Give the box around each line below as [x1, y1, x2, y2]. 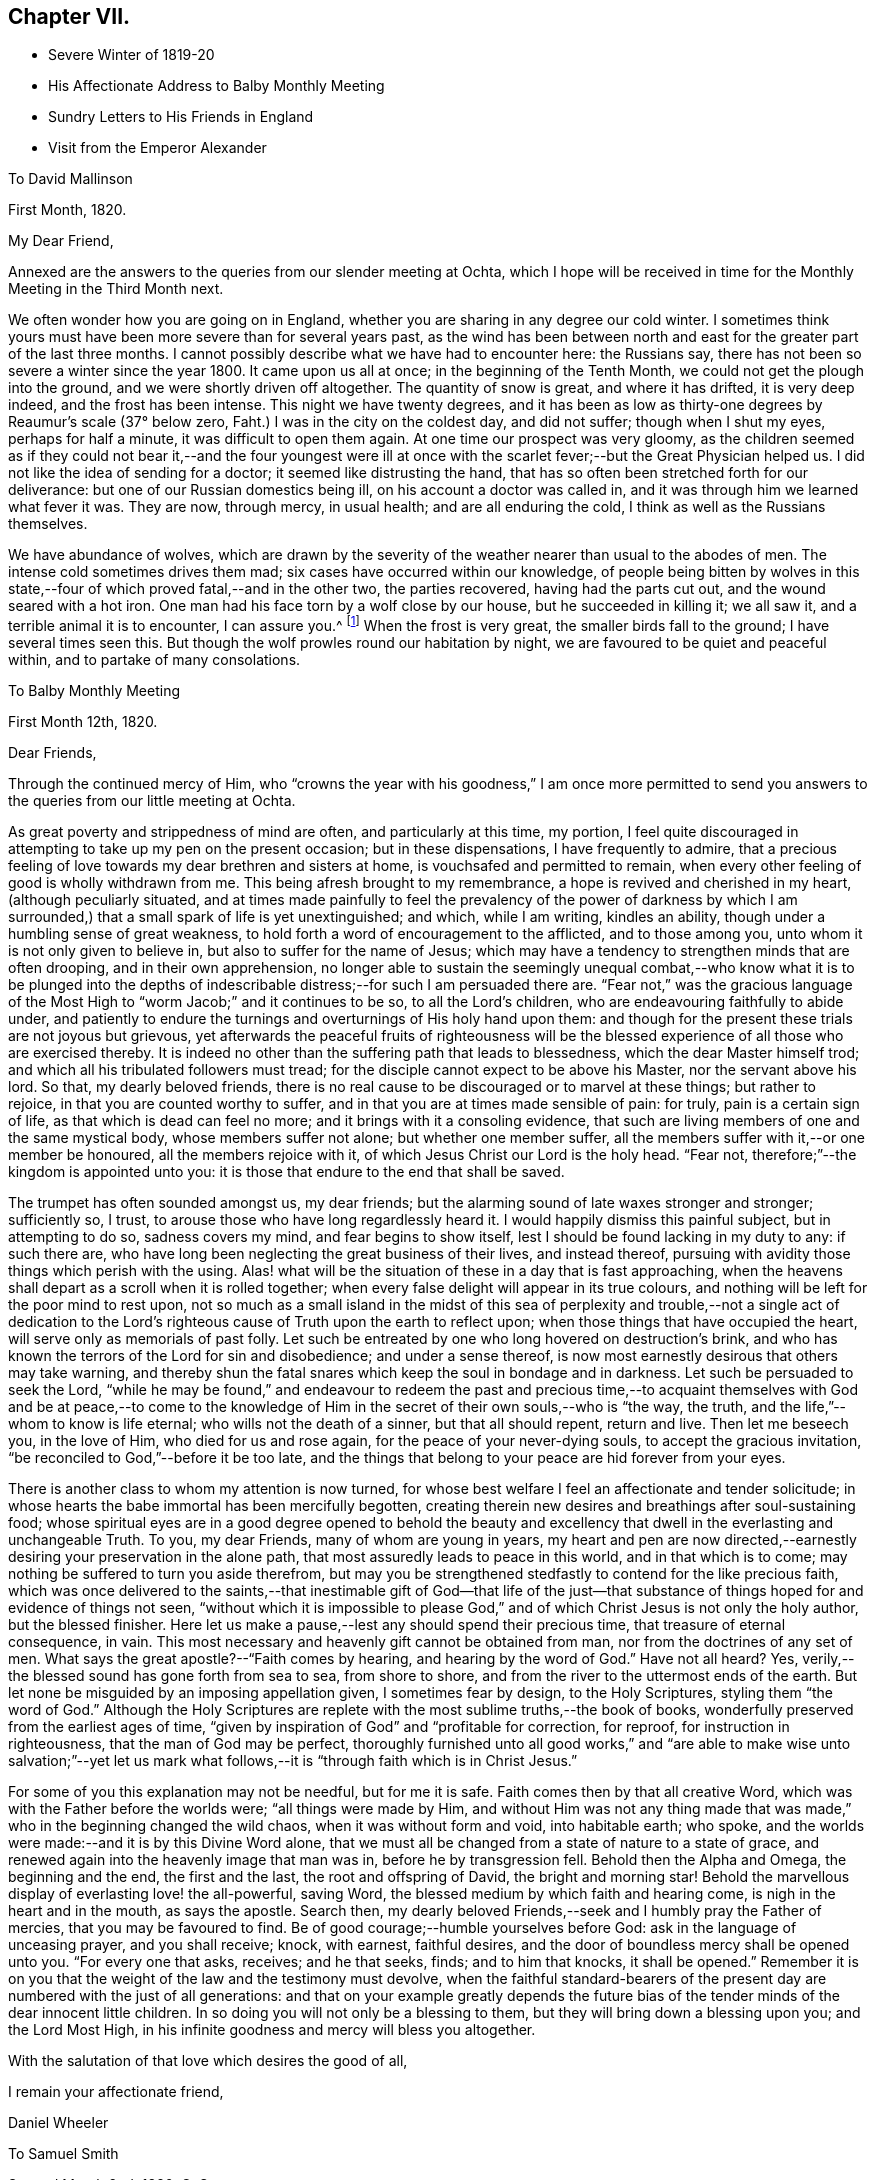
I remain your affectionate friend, [8, 2083, 224, 2101]
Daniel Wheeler [8, 2114, 109, 2132]
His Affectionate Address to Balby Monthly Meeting [48, 77, 385, 95]
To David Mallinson [8, 170, 133, 188]
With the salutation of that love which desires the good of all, [8, 2052, 408, 2070]
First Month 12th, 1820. [8, 713, 158, 731]
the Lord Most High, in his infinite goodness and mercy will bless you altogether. [8, 2021, 536, 2039]
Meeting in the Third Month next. [8, 280, 224, 298]
